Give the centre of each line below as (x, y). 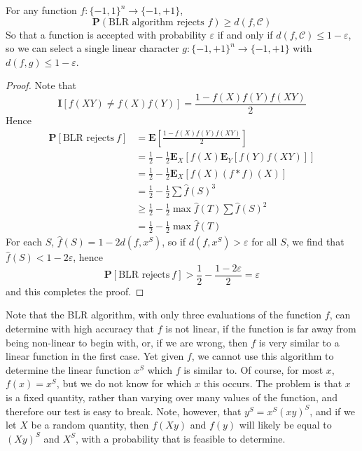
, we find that (315, 242)
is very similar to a (299, 342)
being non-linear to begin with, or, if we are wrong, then (127, 342)
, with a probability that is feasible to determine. (181, 438)
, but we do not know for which (124, 383)
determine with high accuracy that (80, 329)
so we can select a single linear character (92, 48)
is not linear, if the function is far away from (261, 329)
